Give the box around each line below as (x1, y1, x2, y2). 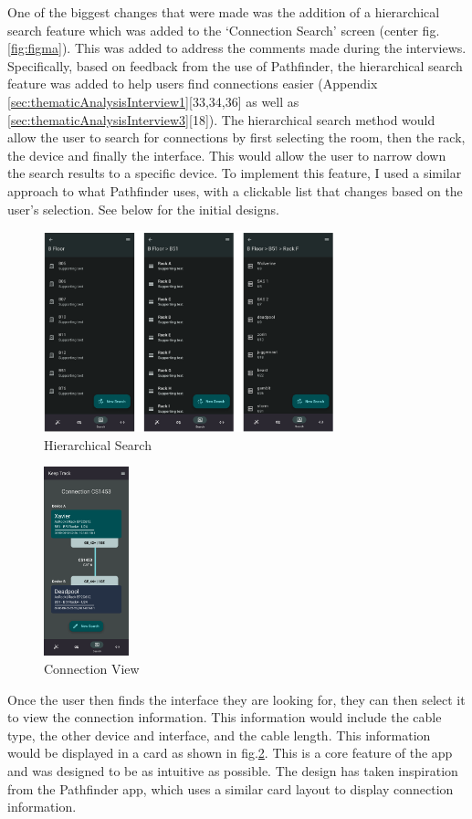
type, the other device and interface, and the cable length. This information (7, 725, 431, 744)
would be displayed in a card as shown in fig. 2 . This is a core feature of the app (7, 743, 453, 762)
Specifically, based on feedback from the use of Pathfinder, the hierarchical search (7, 56, 463, 75)
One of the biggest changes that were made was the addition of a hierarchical (7, 3, 440, 21)
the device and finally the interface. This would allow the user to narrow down (7, 145, 446, 164)
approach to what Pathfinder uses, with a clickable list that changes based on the (7, 181, 463, 200)
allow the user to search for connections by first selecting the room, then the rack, (7, 128, 466, 147)
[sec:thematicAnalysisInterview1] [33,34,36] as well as (7, 91, 299, 110)
